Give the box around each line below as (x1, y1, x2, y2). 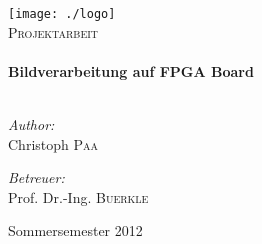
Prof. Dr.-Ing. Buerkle (8, 186, 149, 207)
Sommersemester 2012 (8, 220, 143, 241)
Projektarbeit (8, 21, 99, 42)
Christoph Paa (8, 133, 99, 154)
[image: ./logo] (8, 7, 116, 21)
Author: (8, 114, 55, 135)
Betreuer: (8, 167, 65, 188)
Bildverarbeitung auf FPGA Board (8, 60, 254, 81)
